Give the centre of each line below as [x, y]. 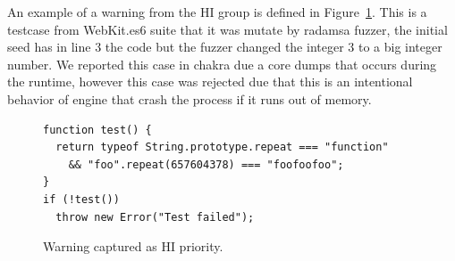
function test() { [97, 130]
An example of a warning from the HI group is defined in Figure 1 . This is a [217, 12]
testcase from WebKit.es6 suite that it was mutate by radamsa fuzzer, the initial [227, 29]
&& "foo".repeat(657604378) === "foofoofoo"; [206, 164]
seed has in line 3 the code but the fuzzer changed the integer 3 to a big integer [225, 47]
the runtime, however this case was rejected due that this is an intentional [210, 82]
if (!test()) [81, 199]
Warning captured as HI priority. [133, 246]
